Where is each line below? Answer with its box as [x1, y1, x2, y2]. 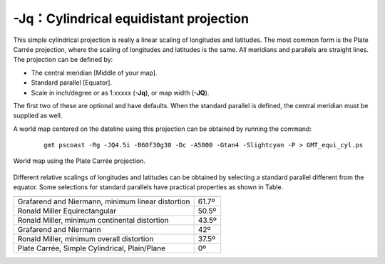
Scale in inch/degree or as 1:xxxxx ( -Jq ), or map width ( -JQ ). [31, 88, 210, 97]
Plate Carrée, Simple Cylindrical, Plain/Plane [17, 243, 165, 253]
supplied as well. [13, 111, 63, 120]
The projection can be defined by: [13, 56, 113, 64]
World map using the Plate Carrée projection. [13, 157, 146, 165]
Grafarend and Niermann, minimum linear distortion [17, 196, 190, 206]
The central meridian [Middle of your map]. [31, 68, 158, 77]
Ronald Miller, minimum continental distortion [17, 215, 169, 225]
